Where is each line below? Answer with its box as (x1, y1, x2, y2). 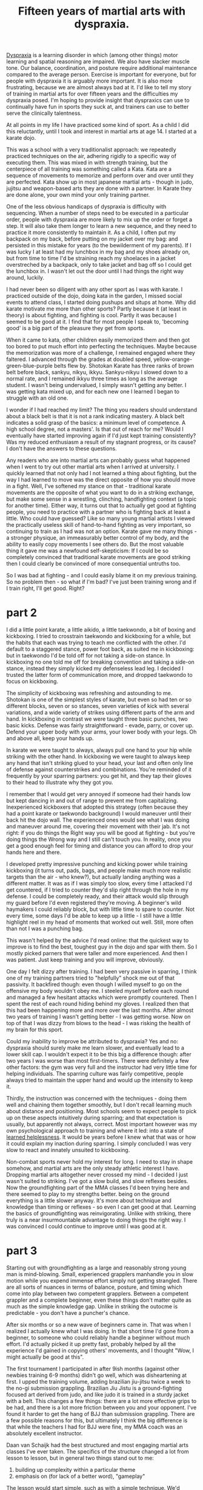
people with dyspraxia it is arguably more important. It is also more (6, 77, 173, 84)
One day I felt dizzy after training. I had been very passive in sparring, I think (6, 968, 197, 975)
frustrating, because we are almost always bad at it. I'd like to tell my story (6, 84, 192, 91)
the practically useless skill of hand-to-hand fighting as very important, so (6, 521, 191, 529)
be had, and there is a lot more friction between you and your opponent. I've (6, 1404, 197, 1411)
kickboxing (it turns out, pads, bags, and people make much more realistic (6, 867, 191, 874)
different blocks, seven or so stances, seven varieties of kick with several (6, 702, 189, 710)
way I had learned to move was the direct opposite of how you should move (6, 476, 196, 484)
